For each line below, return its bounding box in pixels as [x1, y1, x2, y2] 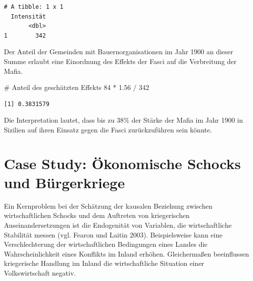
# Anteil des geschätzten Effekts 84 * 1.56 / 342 [4, 82, 149, 92]
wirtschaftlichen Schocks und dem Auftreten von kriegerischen [4, 210, 190, 220]
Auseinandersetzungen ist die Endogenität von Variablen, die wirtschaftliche [4, 220, 232, 230]
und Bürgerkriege [4, 172, 125, 192]
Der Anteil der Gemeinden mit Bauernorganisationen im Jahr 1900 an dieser [4, 46, 233, 57]
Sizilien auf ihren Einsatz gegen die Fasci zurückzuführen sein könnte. [4, 124, 212, 134]
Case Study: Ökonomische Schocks [4, 153, 241, 173]
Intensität [11, 13, 46, 20]
